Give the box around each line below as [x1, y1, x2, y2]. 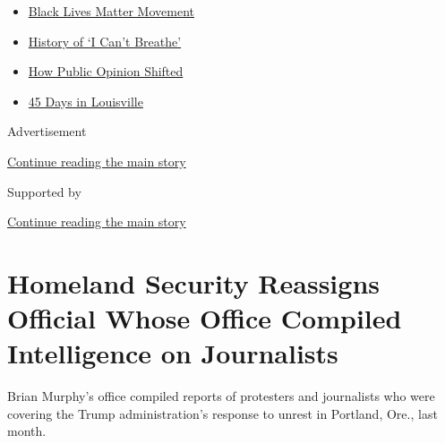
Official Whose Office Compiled [7, 300, 402, 337]
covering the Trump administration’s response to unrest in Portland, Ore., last [7, 404, 438, 422]
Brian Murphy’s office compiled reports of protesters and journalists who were [7, 387, 435, 405]
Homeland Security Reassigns [7, 264, 380, 301]
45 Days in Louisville [28, 91, 143, 110]
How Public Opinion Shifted [28, 62, 184, 81]
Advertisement [7, 122, 87, 141]
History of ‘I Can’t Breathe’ [28, 31, 182, 50]
